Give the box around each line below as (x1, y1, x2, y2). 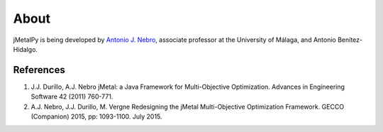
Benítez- (337, 35, 363, 44)
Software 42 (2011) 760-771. (30, 92, 113, 101)
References (13, 64, 65, 76)
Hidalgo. (13, 45, 38, 53)
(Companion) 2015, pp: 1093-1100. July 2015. (30, 112, 162, 121)
